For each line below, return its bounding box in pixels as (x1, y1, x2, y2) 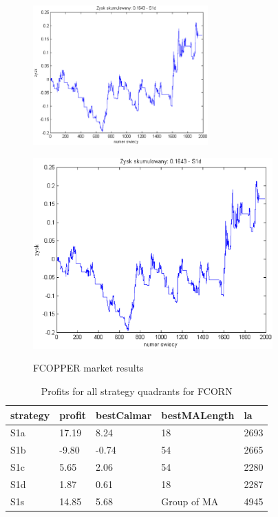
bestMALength (161, 407, 235, 422)
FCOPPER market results (33, 361, 144, 375)
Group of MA (161, 494, 219, 508)
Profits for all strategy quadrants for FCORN (41, 383, 233, 398)
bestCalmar (96, 407, 152, 422)
